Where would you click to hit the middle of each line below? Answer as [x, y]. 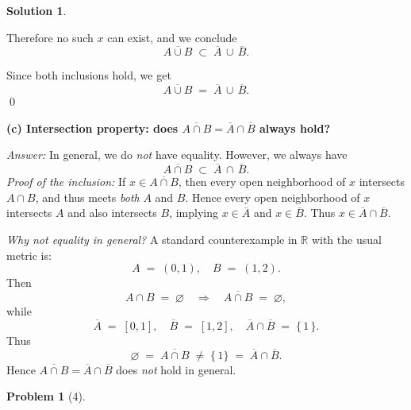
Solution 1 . [36, 10]
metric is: [29, 255]
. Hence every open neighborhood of [273, 197]
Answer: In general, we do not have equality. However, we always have [177, 155]
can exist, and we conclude [172, 37]
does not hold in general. [176, 369]
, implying [194, 213]
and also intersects [112, 213]
